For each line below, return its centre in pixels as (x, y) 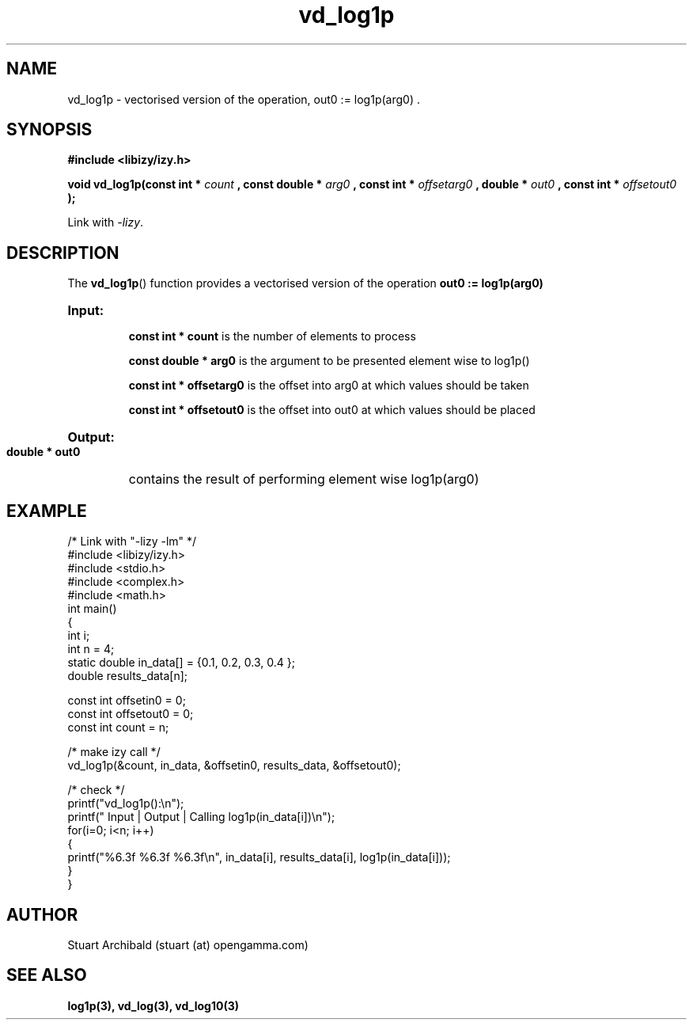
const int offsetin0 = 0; (127, 701)
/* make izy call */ (114, 752)
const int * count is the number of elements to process (272, 336)
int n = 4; (91, 649)
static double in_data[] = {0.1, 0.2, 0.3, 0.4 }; (181, 663)
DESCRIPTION (63, 253)
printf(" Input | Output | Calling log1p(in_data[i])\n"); (201, 817)
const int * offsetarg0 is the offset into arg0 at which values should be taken (329, 386)
